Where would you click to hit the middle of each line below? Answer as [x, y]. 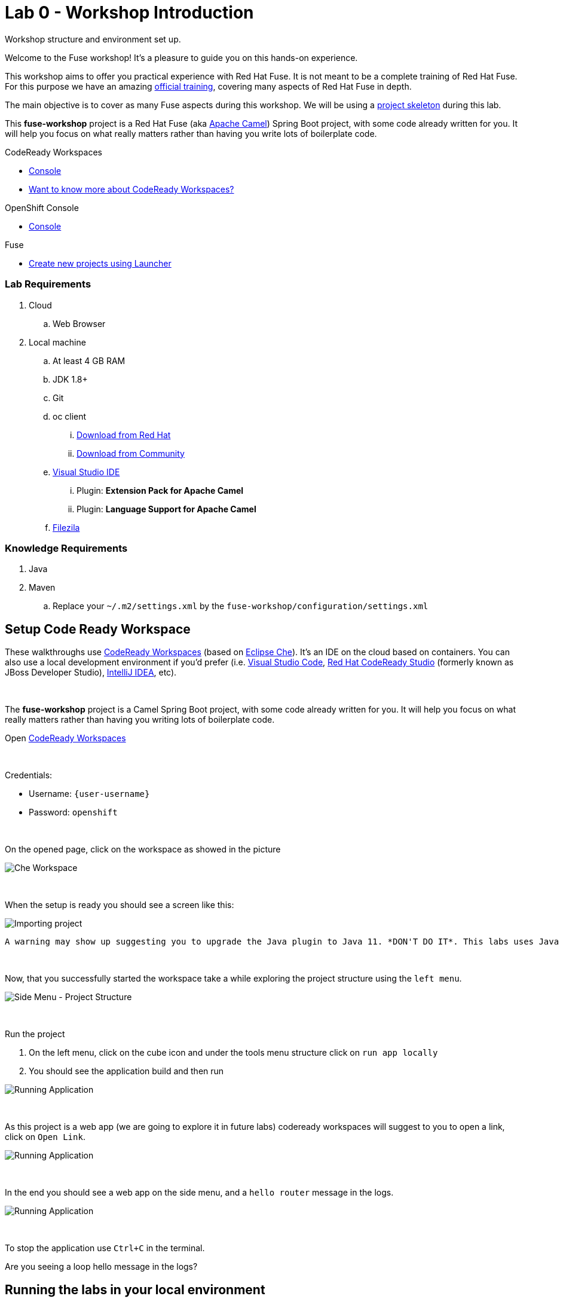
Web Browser [79, 323]
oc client [70, 416]
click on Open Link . [45, 1137]
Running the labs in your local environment [135, 1289]
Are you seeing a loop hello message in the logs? [101, 1267]
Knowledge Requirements [66, 548]
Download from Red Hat [124, 435]
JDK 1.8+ [70, 379]
